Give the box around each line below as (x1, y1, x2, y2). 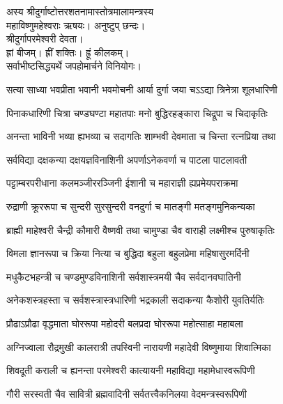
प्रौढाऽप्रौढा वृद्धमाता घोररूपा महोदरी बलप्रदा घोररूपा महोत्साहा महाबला (6, 316, 243, 330)
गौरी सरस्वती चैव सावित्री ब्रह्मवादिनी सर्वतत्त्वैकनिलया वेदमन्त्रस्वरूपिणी (6, 386, 247, 401)
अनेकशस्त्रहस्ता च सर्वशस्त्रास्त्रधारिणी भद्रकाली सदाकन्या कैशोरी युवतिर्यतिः (6, 293, 265, 307)
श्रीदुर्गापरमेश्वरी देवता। (6, 31, 84, 46)
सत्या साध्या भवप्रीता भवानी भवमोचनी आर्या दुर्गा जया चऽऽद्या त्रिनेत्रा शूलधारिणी (6, 81, 277, 96)
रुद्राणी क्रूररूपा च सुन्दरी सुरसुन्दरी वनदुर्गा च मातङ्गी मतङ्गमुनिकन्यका (6, 199, 255, 213)
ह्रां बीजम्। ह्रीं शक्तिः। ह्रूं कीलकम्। (6, 45, 130, 59)
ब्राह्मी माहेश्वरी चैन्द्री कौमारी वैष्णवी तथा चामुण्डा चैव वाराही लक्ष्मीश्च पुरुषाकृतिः (6, 222, 275, 237)
